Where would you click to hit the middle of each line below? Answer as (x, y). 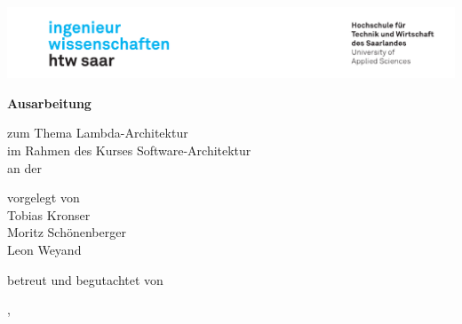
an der (24, 167)
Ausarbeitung (49, 103)
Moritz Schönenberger (67, 232)
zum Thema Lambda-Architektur (98, 133)
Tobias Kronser (49, 214)
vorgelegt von (44, 198)
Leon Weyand (44, 249)
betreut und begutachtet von (85, 279)
